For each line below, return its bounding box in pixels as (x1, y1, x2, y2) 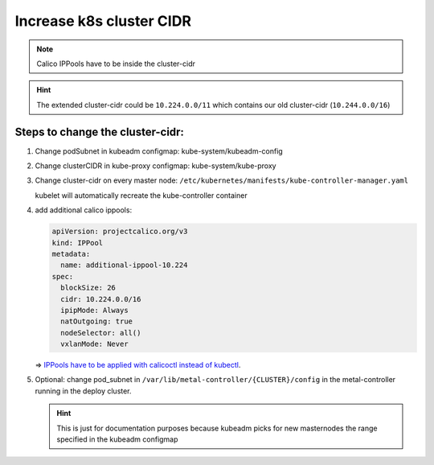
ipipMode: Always (60, 306, 129, 315)
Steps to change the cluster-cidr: (14, 125, 185, 138)
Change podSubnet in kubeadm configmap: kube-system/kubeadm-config (35, 146, 283, 156)
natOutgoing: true (60, 317, 133, 326)
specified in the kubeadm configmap (56, 434, 178, 444)
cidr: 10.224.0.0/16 (60, 294, 141, 303)
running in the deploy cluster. (35, 386, 132, 396)
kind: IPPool (51, 238, 104, 247)
